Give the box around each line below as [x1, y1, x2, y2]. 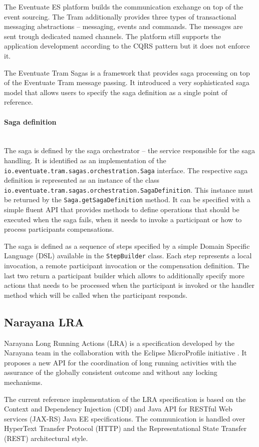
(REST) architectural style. [4, 433, 88, 443]
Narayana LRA [4, 314, 84, 329]
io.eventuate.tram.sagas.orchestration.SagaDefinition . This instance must [4, 184, 253, 195]
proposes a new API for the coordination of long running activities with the [4, 357, 236, 367]
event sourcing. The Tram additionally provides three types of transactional [4, 11, 236, 22]
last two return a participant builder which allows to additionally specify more [4, 270, 244, 280]
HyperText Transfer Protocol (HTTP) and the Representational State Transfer [4, 423, 247, 433]
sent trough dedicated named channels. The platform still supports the [4, 31, 221, 41]
